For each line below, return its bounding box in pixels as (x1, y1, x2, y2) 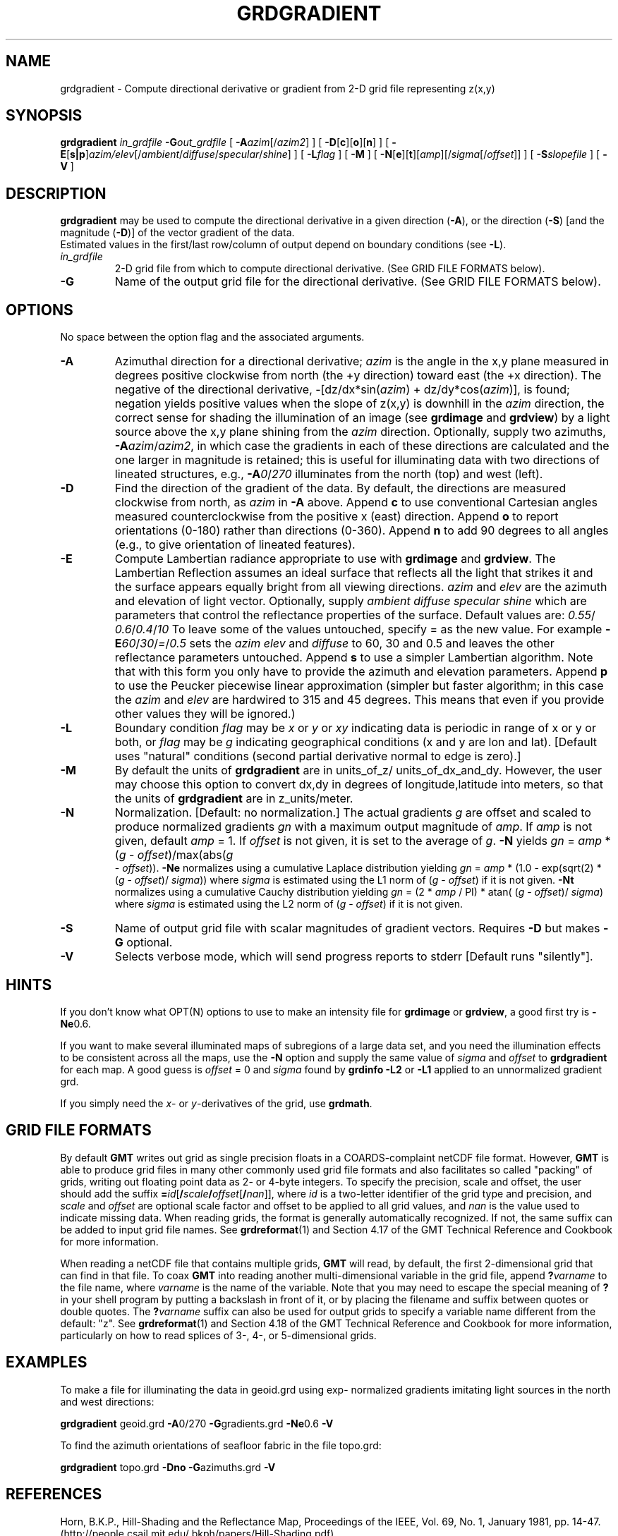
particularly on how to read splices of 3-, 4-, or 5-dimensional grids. (60, 1329, 377, 1341)
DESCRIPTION (6, 184, 107, 202)
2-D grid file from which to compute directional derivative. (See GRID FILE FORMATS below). (114, 262, 545, 275)
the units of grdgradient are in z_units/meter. (114, 791, 353, 806)
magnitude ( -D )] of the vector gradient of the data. (60, 226, 295, 239)
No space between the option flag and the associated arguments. (60, 331, 365, 343)
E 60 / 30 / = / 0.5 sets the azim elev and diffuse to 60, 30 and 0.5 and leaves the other (114, 636, 555, 651)
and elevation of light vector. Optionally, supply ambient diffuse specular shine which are (114, 594, 587, 609)
